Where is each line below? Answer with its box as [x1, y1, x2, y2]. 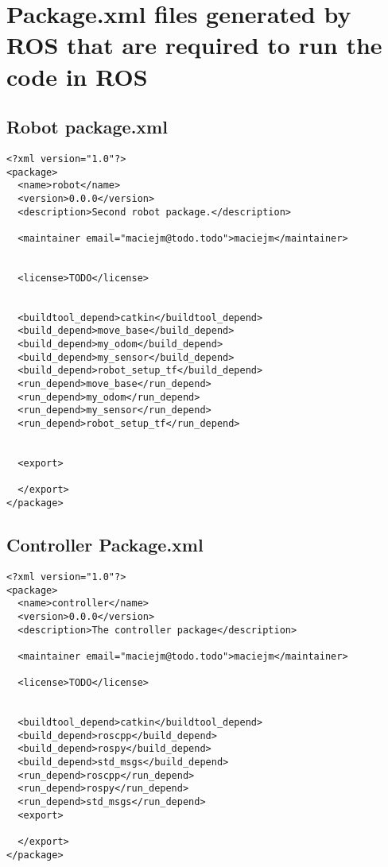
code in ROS [6, 60, 148, 92]
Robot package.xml [6, 114, 168, 139]
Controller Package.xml [6, 532, 204, 557]
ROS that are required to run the [6, 29, 382, 61]
